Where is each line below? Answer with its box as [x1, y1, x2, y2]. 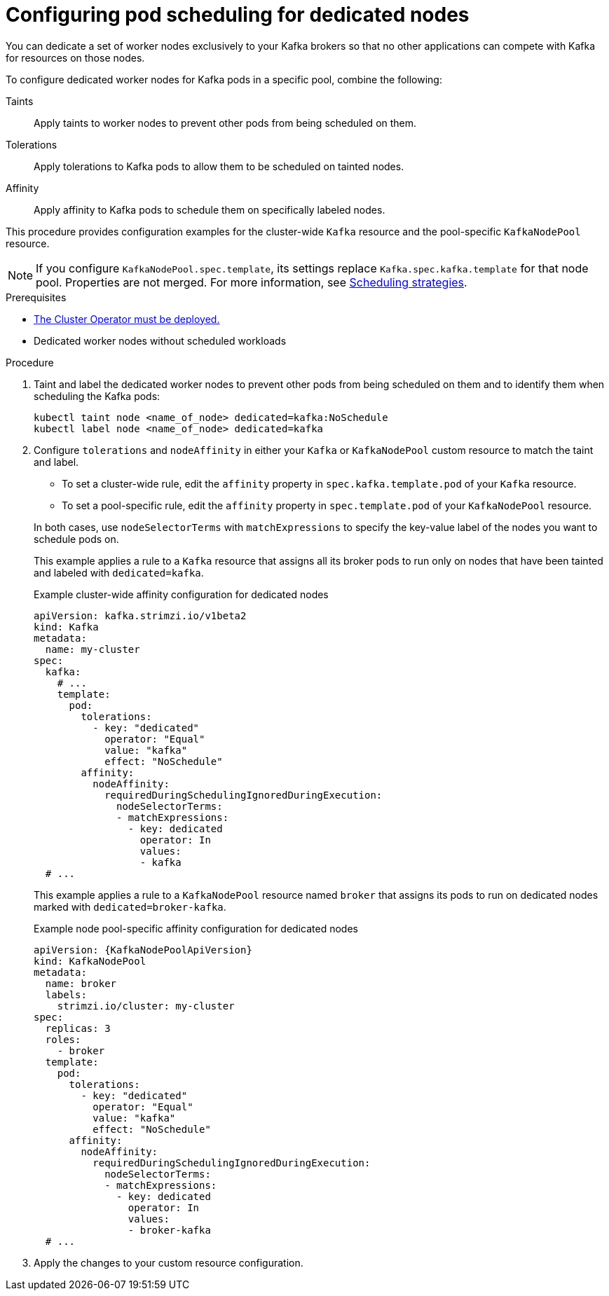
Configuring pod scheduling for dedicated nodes [6, 3, 470, 27]
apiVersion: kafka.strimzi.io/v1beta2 [34, 609, 247, 621]
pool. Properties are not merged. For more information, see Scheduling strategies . [36, 275, 467, 289]
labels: [45, 988, 87, 1000]
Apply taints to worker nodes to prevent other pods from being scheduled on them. [34, 116, 417, 129]
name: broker [45, 977, 117, 989]
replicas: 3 [45, 1022, 111, 1034]
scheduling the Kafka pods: [34, 390, 160, 402]
